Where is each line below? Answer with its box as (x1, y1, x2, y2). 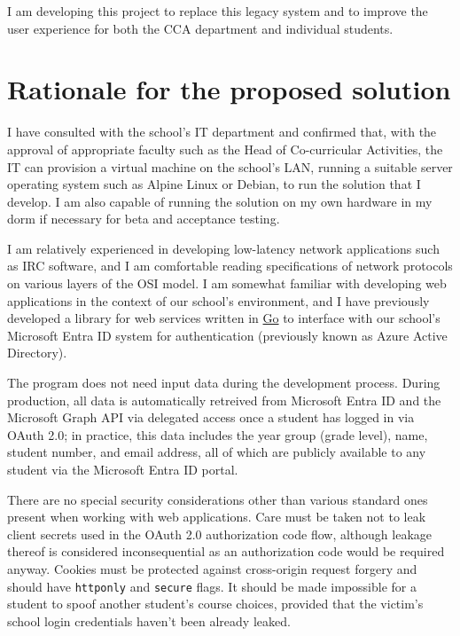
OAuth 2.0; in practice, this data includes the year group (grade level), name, (7, 425, 428, 444)
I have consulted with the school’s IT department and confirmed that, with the (7, 122, 437, 141)
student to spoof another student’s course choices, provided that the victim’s (7, 594, 424, 613)
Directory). (7, 343, 67, 362)
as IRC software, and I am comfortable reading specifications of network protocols (7, 256, 453, 275)
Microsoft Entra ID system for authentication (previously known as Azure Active (7, 326, 448, 344)
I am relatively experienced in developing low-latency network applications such (7, 239, 440, 257)
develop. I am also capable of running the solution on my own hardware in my (7, 192, 433, 210)
